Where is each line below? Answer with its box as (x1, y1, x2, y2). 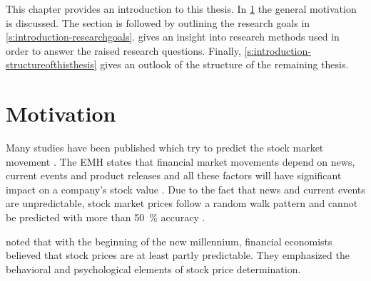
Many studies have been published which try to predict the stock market (6, 140, 324, 155)
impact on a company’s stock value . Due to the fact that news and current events (6, 181, 365, 196)
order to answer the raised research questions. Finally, (6, 43, 241, 58)
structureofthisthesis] (6, 57, 97, 72)
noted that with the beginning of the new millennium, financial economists (6, 233, 332, 248)
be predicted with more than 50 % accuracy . (6, 210, 205, 225)
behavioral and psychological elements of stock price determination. (6, 261, 301, 276)
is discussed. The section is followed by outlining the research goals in (6, 15, 310, 30)
